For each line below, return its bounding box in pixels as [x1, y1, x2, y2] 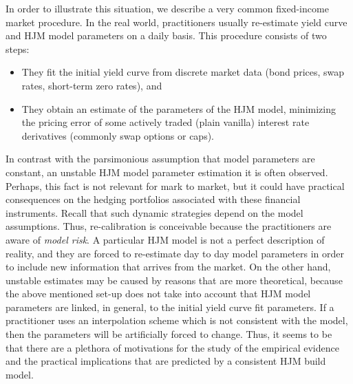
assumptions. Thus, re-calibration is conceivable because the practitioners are [6, 219, 332, 233]
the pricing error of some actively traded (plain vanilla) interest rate [21, 115, 310, 129]
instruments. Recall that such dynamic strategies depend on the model [6, 205, 303, 220]
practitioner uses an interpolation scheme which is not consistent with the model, [6, 313, 348, 328]
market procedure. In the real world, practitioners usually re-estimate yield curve [6, 14, 347, 29]
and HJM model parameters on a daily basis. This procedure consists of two [6, 28, 327, 43]
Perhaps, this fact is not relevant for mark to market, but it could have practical [6, 178, 345, 193]
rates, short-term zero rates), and [21, 78, 162, 92]
